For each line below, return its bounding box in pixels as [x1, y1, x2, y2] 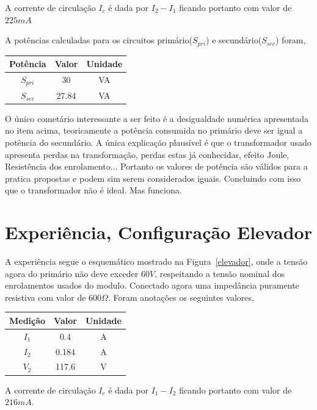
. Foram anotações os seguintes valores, [107, 290, 254, 303]
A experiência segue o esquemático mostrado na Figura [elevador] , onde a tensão [5, 255, 308, 268]
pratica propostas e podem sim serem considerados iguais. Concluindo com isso [5, 171, 301, 184]
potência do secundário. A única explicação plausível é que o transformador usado [5, 135, 312, 148]
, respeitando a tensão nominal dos [155, 267, 285, 279]
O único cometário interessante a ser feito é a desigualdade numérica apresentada [5, 112, 309, 124]
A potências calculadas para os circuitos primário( [5, 34, 192, 46]
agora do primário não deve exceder [5, 267, 139, 279]
